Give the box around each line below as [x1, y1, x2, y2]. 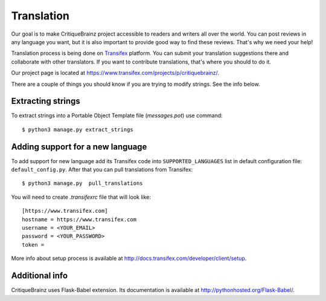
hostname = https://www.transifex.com [22, 216, 137, 223]
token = [22, 241, 45, 248]
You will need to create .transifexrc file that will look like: [11, 193, 151, 201]
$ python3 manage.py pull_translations [22, 180, 143, 187]
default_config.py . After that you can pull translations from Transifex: [11, 166, 193, 173]
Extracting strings [11, 96, 81, 106]
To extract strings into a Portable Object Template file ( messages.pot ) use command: [11, 112, 223, 119]
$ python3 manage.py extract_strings [22, 126, 134, 133]
